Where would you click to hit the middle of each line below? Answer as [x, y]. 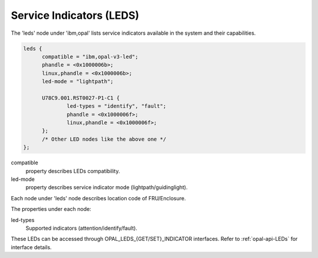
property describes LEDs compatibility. [73, 171]
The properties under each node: [51, 209]
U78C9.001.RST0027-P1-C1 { [81, 98]
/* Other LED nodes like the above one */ [104, 139]
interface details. [32, 247]
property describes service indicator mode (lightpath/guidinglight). [107, 187]
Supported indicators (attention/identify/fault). [82, 228]
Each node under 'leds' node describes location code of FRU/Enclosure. [98, 198]
